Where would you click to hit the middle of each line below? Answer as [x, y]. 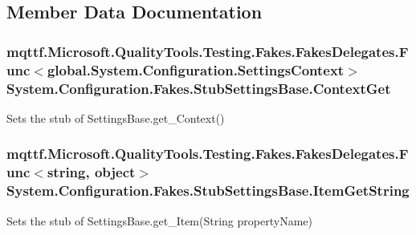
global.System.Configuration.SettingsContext [196, 69]
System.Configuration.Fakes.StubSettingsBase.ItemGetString [208, 190]
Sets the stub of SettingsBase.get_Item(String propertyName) [159, 220]
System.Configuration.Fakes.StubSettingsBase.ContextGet [199, 88]
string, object [91, 172]
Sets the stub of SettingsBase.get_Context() [116, 118]
